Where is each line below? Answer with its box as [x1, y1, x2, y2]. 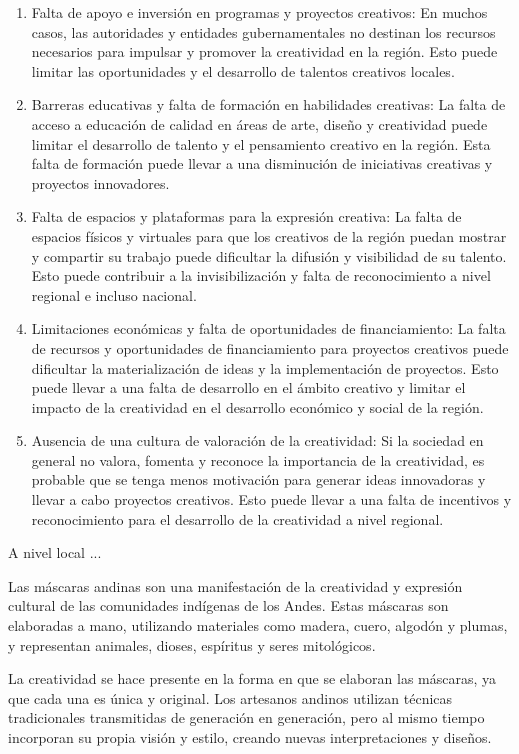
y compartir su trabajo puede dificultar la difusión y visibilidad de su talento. [31, 245, 507, 266]
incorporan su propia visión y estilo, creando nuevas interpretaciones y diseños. [8, 727, 492, 747]
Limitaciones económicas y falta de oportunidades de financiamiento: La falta [31, 318, 506, 339]
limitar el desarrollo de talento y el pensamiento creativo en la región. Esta [31, 133, 491, 154]
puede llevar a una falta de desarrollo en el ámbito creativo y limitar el [31, 377, 466, 398]
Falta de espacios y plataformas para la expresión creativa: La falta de [31, 206, 462, 227]
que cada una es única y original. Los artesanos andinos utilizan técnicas [8, 687, 453, 708]
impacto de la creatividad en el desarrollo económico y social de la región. [31, 396, 484, 417]
